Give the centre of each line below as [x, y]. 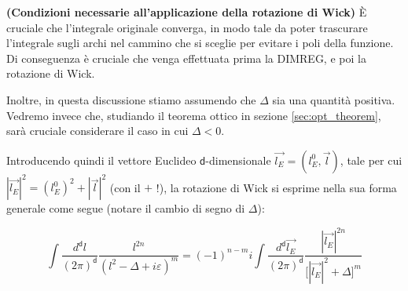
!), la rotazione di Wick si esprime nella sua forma [276, 187]
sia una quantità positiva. [334, 99]
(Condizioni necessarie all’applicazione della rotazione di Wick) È [187, 12]
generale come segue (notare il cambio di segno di [126, 208]
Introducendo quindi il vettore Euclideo [101, 160]
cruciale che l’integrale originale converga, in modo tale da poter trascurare [187, 27]
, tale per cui [371, 160]
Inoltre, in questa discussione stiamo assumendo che [131, 99]
